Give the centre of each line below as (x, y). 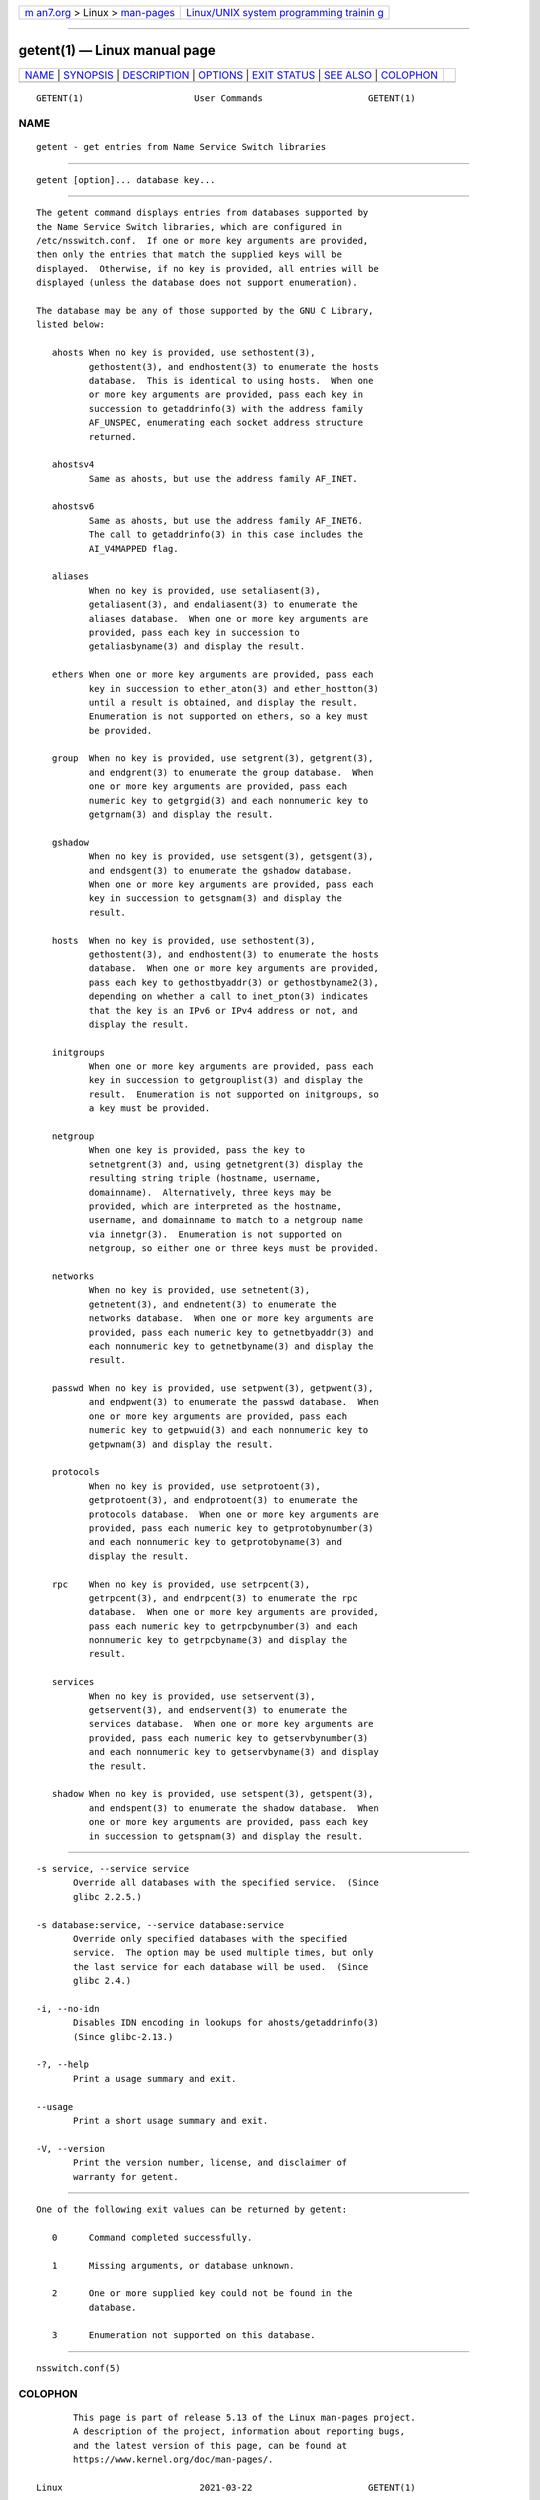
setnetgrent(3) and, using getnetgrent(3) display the (226, 1164)
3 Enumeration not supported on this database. (183, 2335)
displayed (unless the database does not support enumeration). (197, 283)
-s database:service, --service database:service (160, 1924)
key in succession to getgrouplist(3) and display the (226, 1080)
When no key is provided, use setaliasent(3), (205, 590)
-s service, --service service (113, 1868)
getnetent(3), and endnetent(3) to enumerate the (212, 1304)
